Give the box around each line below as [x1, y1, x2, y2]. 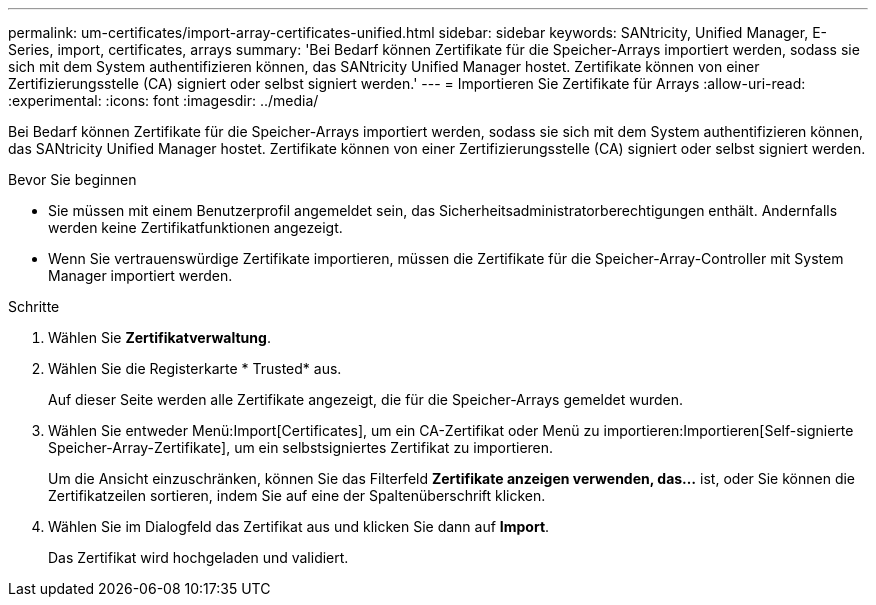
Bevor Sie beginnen [8, 171, 137, 188]
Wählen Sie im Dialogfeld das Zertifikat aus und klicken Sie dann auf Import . [48, 518, 550, 535]
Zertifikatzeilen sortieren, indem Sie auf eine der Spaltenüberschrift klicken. [48, 487, 546, 504]
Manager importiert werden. [48, 267, 233, 284]
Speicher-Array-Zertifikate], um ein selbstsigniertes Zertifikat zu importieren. [48, 439, 554, 456]
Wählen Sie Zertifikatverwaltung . [48, 329, 271, 346]
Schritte [8, 298, 60, 315]
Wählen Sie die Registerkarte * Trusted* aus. [48, 360, 342, 377]
